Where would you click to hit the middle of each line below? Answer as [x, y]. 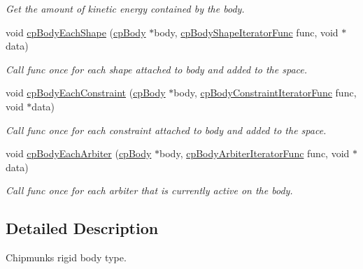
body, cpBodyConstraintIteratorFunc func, [265, 93]
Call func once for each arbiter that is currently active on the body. [149, 190]
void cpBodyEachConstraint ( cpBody [86, 93]
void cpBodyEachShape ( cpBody [76, 32]
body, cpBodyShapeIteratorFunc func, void [246, 32]
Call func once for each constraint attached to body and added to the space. [166, 130]
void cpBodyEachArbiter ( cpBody [79, 153]
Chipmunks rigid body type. [66, 257]
